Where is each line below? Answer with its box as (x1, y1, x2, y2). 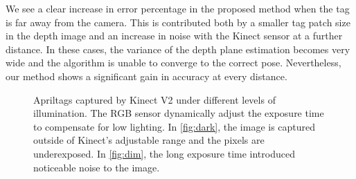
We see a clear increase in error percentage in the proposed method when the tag (6, 1, 350, 15)
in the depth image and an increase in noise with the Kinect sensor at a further (6, 28, 343, 43)
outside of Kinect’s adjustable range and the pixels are (33, 133, 265, 147)
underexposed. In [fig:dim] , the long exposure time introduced (33, 146, 295, 160)
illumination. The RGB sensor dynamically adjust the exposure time (33, 106, 324, 120)
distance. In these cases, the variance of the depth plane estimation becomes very (6, 41, 350, 56)
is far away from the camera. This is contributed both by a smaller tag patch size (6, 15, 350, 29)
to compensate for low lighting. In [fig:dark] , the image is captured (33, 119, 316, 133)
